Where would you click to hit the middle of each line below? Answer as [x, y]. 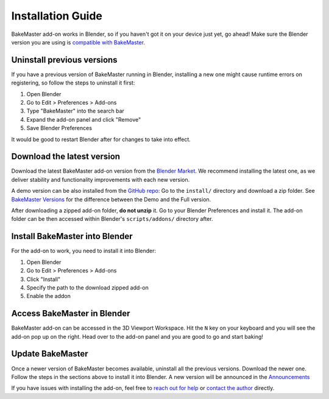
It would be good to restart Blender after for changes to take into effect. [101, 139]
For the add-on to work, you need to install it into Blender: [84, 251]
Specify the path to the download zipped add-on [87, 287]
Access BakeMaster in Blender [71, 314]
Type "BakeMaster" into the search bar [76, 111]
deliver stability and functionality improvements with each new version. [101, 179]
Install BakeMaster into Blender [72, 236]
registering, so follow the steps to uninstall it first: [73, 83]
